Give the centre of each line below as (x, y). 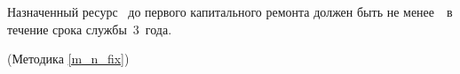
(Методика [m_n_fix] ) (68, 59)
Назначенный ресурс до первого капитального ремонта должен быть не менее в (230, 11)
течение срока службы (67, 29)
